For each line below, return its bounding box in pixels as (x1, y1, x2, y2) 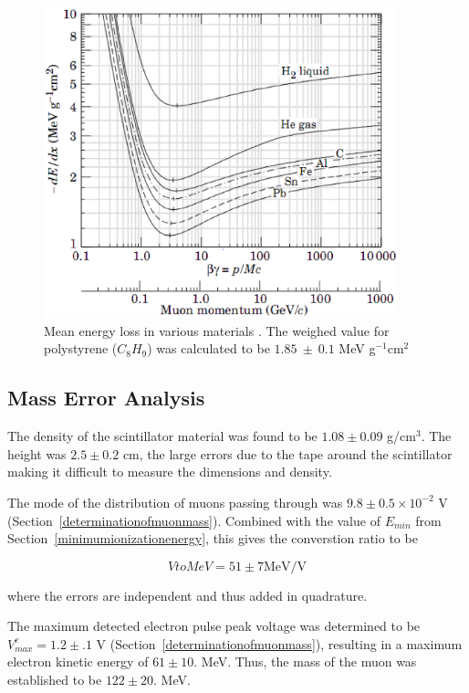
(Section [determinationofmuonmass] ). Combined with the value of (7, 510, 380, 530)
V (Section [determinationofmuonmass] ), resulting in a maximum (96, 634, 463, 653)
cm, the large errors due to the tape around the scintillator (122, 444, 453, 463)
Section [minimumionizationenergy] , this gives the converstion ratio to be (7, 529, 418, 548)
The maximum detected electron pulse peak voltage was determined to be (7, 616, 421, 635)
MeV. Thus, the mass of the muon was (201, 652, 417, 671)
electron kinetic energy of (7, 652, 149, 671)
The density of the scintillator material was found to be (7, 426, 318, 446)
